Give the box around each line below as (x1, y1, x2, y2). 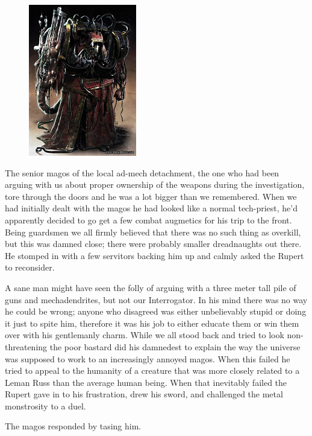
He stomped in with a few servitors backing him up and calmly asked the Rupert (5, 249, 304, 261)
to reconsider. (5, 261, 55, 274)
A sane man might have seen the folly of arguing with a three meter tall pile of (5, 281, 296, 293)
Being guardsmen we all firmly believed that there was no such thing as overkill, (5, 225, 301, 238)
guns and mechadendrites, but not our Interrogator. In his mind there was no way (5, 293, 308, 306)
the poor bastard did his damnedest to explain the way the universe (49, 340, 301, 353)
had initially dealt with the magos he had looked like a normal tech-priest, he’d (5, 202, 298, 214)
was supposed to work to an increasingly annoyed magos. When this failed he (5, 352, 290, 365)
